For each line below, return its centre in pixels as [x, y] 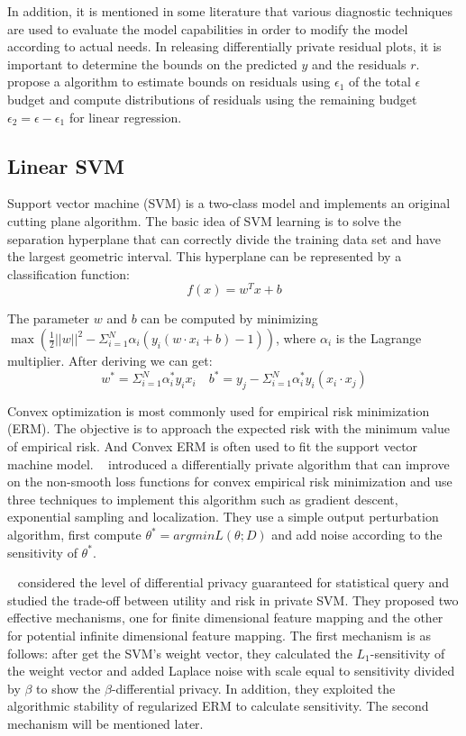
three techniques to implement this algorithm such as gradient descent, [203, 499]
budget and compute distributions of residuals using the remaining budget [212, 99]
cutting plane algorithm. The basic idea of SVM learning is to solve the [205, 220]
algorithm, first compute [74, 535]
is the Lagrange [379, 338]
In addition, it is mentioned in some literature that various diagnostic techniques [230, 11]
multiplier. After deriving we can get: [110, 360]
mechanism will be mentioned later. [105, 723]
